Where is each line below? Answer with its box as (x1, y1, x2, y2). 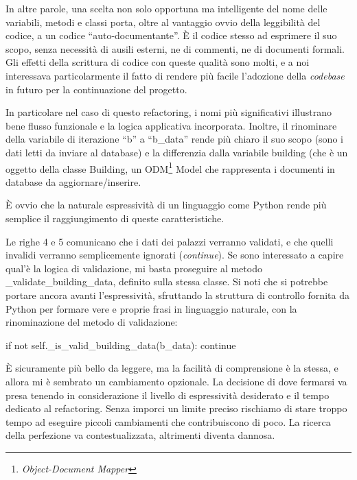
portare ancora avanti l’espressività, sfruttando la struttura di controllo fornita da (5, 287, 349, 302)
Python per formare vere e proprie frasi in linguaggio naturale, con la (5, 301, 297, 315)
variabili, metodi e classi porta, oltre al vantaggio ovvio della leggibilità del (5, 14, 321, 29)
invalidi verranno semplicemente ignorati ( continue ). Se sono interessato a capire (5, 248, 344, 262)
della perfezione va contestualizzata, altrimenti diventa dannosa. (5, 428, 275, 442)
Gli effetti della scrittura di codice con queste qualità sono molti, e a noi (5, 55, 310, 69)
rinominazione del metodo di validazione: (5, 315, 178, 329)
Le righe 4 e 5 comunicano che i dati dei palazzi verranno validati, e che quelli (5, 234, 334, 248)
